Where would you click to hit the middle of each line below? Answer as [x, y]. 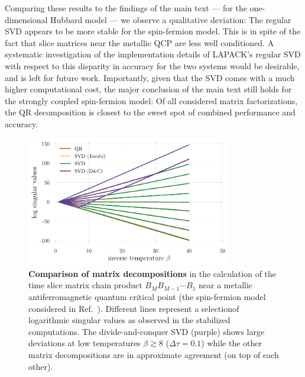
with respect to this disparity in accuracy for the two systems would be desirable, [152, 65]
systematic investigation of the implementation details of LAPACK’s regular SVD [153, 54]
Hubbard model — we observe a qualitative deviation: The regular [171, 19]
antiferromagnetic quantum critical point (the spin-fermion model [147, 297]
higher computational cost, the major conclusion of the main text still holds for [148, 89]
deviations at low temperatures [85, 343]
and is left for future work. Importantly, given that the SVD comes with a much [150, 77]
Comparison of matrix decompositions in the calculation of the [152, 273]
